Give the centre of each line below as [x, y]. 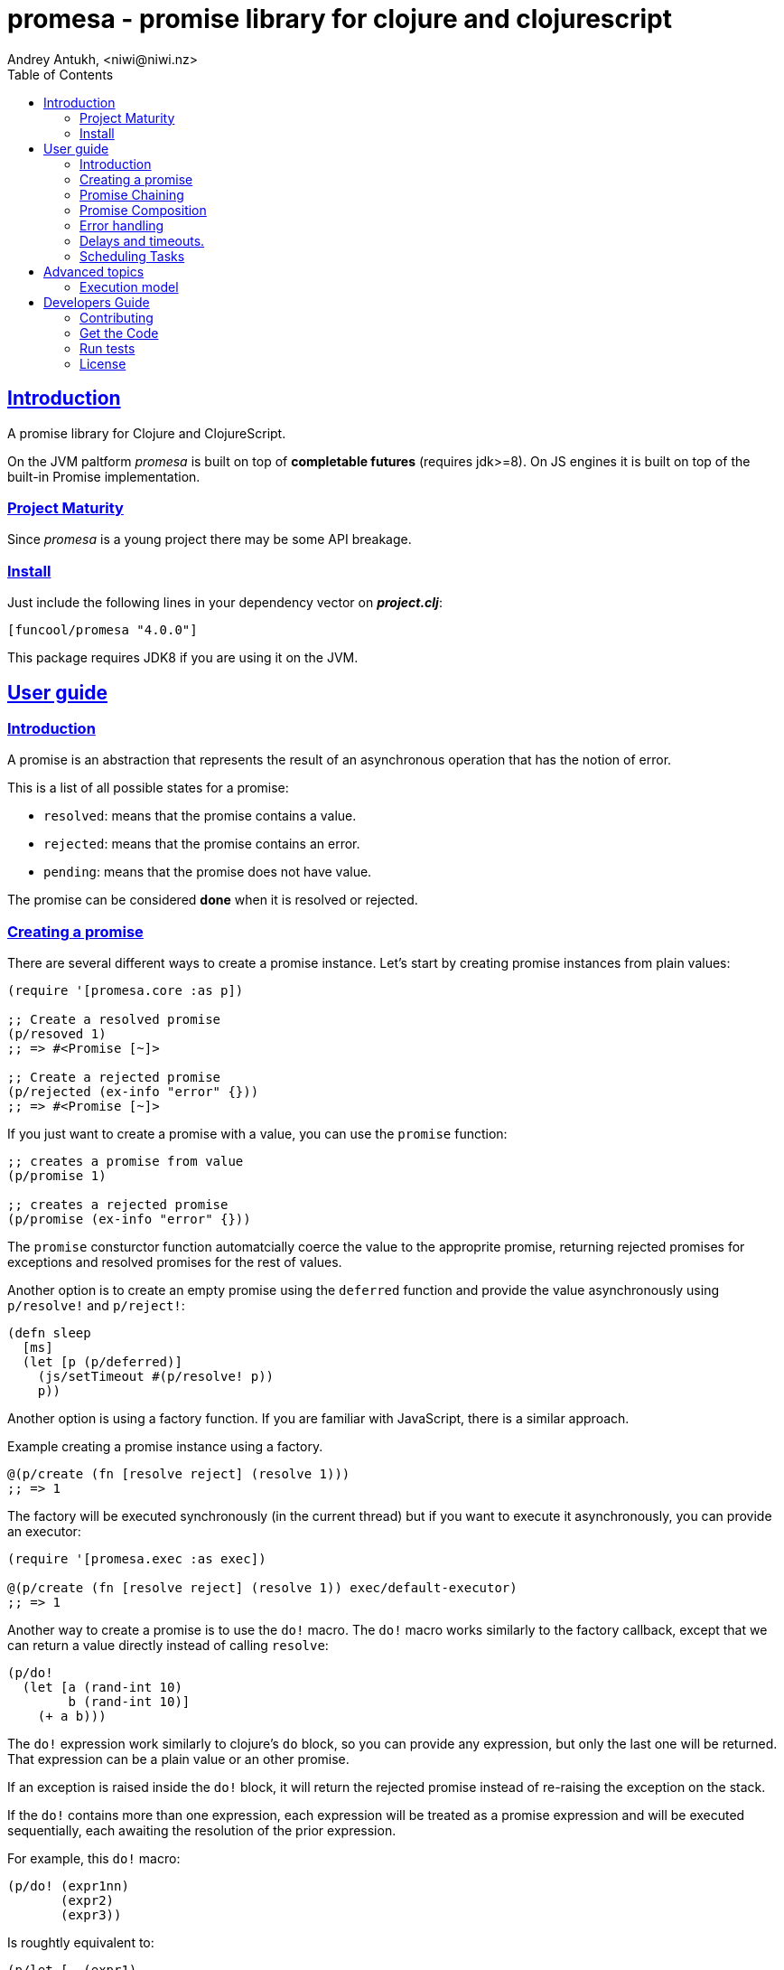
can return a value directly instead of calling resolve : [168, 1646]
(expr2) [88, 1901]
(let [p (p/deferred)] [102, 1362]
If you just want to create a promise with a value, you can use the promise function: [257, 1134]
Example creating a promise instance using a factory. [165, 1447]
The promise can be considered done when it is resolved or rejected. [213, 900]
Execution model [129, 286]
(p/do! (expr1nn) [68, 1886]
